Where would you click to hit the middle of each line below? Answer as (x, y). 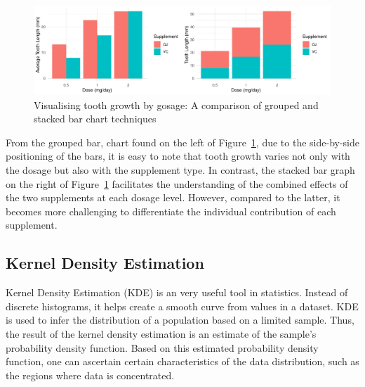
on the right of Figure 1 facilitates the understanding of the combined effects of (177, 183)
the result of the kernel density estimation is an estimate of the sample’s (161, 334)
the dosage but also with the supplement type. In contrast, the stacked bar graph (180, 170)
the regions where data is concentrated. (90, 375)
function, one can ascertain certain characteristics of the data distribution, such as (182, 361)
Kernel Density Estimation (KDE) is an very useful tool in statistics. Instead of (177, 292)
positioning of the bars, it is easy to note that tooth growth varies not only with (178, 156)
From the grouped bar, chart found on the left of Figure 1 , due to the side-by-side (182, 142)
